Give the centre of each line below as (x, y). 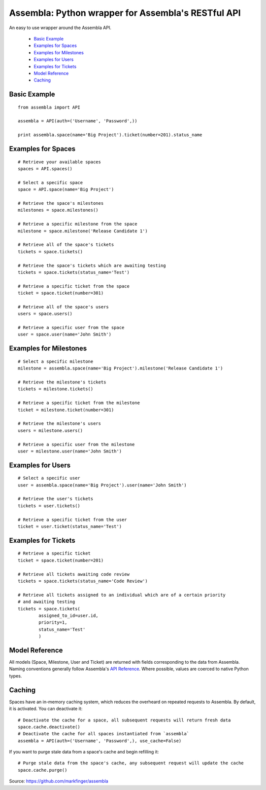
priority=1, (53, 622)
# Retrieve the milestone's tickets (62, 382)
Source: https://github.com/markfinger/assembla (59, 781)
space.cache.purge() (43, 770)
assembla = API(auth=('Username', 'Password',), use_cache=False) (100, 741)
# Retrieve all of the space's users (64, 307)
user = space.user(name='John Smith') (65, 335)
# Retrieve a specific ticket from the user (73, 520)
